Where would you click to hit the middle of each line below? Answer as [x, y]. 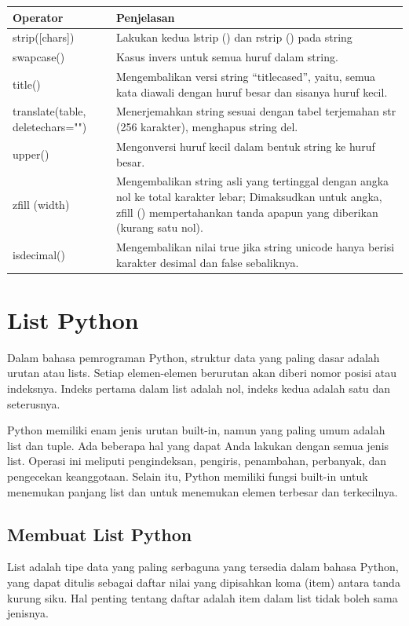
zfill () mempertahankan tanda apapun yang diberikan [247, 212]
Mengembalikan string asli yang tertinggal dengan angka [252, 181]
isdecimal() [39, 254]
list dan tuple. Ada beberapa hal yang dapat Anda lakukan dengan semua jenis [198, 445]
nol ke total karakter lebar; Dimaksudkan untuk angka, [249, 196]
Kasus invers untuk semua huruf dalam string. [227, 57]
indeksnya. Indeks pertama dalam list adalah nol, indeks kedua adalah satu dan [199, 388]
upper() [31, 154]
